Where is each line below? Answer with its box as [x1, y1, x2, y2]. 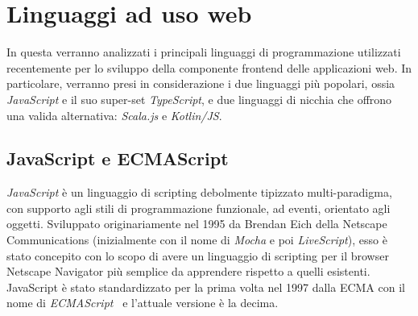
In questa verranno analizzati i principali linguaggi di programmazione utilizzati [6, 44, 401, 60]
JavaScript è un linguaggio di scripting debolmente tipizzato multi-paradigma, [6, 184, 392, 201]
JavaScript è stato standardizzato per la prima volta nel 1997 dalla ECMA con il [6, 278, 405, 295]
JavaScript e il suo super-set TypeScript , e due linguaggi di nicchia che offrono [6, 90, 392, 107]
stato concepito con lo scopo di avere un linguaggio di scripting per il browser [6, 247, 389, 264]
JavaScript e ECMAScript [6, 146, 229, 171]
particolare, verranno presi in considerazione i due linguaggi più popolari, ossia [6, 75, 395, 92]
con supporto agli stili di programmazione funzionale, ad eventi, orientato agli [6, 199, 391, 216]
